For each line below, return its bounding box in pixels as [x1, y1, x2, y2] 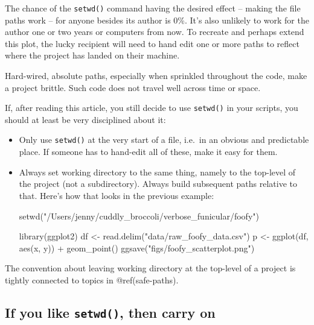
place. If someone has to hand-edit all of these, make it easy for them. [19, 145, 278, 158]
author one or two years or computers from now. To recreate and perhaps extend [5, 25, 304, 38]
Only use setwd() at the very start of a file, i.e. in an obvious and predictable [19, 133, 309, 146]
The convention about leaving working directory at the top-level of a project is [5, 262, 296, 274]
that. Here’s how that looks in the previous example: [19, 189, 214, 201]
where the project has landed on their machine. [5, 49, 180, 62]
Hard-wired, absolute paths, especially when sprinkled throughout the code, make [5, 69, 307, 82]
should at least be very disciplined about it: [5, 113, 166, 125]
